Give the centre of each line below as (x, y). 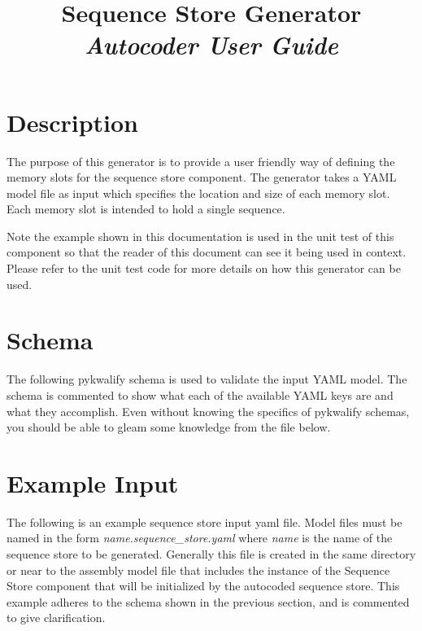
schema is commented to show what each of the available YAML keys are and (200, 394)
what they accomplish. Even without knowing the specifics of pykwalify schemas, (208, 411)
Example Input (93, 482)
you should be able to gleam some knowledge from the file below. (169, 427)
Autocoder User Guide (211, 45)
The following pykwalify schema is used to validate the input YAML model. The (207, 379)
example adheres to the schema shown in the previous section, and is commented (208, 601)
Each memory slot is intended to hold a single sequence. (146, 209)
